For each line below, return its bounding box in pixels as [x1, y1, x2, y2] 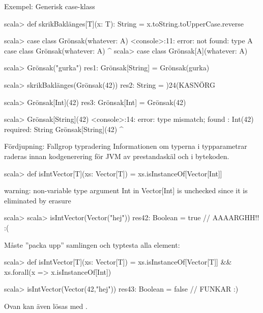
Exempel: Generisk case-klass [4, 1, 95, 11]
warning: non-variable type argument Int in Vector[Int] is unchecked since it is [4, 185, 248, 196]
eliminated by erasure [4, 195, 71, 205]
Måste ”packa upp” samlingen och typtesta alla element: [4, 239, 180, 250]
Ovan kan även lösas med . [4, 300, 87, 311]
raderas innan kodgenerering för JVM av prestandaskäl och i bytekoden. [4, 150, 229, 161]
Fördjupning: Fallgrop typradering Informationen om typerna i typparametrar [4, 141, 247, 151]
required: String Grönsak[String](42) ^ [4, 123, 124, 134]
